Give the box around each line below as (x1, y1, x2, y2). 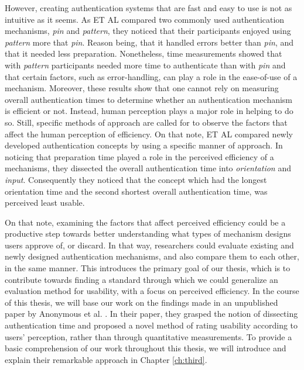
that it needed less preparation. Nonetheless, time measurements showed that (5, 47, 282, 60)
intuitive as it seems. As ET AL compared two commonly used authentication (5, 13, 285, 25)
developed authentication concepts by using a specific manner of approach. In (5, 139, 283, 151)
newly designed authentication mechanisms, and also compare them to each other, (5, 250, 299, 262)
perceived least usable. (5, 196, 85, 209)
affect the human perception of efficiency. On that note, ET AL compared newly (5, 127, 293, 140)
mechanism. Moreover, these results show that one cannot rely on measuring (5, 82, 279, 94)
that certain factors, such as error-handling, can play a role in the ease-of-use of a (5, 70, 298, 82)
